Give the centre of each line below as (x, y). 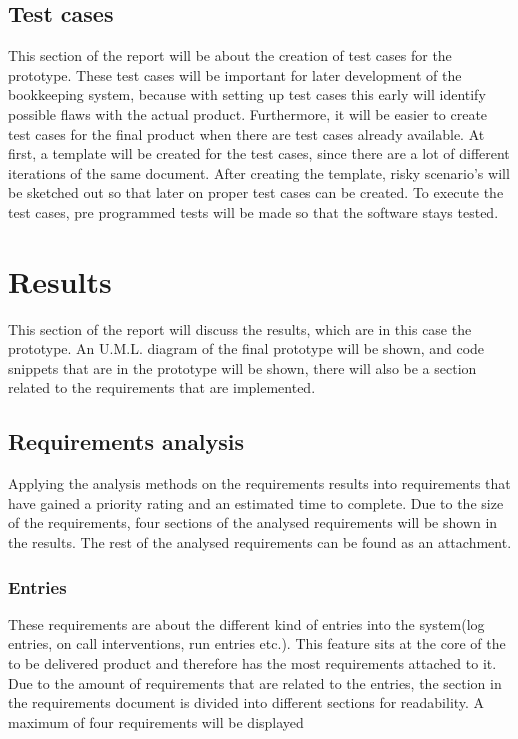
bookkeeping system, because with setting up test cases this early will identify (247, 94)
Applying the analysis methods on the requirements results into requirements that (259, 483)
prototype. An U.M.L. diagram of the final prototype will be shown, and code (246, 348)
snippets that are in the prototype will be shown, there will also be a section (242, 367)
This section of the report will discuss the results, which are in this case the (240, 328)
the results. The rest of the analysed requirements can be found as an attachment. (260, 542)
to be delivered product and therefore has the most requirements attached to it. (252, 663)
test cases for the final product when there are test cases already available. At (246, 133)
